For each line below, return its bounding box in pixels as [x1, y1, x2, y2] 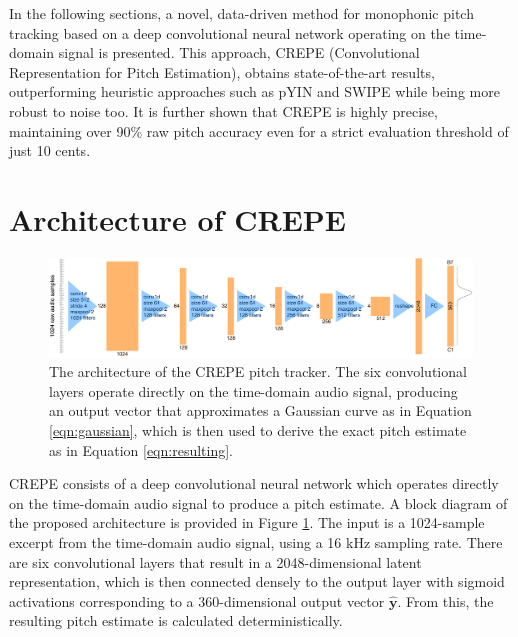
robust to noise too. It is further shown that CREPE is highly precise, [9, 100, 438, 121]
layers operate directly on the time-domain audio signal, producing [49, 380, 458, 401]
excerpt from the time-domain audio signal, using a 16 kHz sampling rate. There [9, 532, 503, 552]
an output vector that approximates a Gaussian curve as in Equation [49, 400, 472, 421]
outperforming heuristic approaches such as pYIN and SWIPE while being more [9, 81, 500, 102]
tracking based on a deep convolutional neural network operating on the [9, 22, 450, 43]
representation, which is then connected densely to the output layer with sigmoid [9, 571, 505, 592]
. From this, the [397, 590, 494, 611]
